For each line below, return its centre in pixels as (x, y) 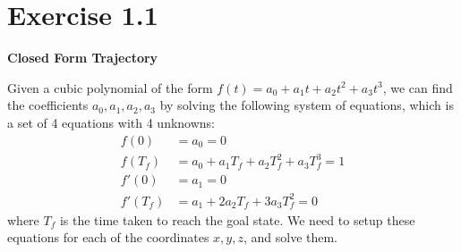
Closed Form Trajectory (83, 58)
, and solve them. (290, 237)
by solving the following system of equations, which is (307, 105)
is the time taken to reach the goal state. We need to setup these (237, 219)
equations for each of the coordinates (108, 237)
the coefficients (48, 105)
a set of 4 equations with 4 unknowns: (111, 122)
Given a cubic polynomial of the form (110, 87)
